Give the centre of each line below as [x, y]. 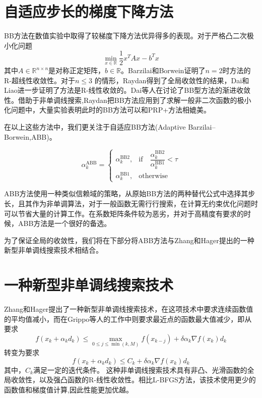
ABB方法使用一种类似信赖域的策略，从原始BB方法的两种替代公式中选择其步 [130, 193]
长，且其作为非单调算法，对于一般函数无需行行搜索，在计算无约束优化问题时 [131, 203]
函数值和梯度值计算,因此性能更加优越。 [69, 389]
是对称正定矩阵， [77, 70]
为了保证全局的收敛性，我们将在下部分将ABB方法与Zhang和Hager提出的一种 [129, 240]
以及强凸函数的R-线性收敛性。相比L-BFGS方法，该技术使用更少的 [147, 380]
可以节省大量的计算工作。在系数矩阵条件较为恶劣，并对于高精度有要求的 [124, 213]
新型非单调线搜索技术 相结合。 [53, 250]
